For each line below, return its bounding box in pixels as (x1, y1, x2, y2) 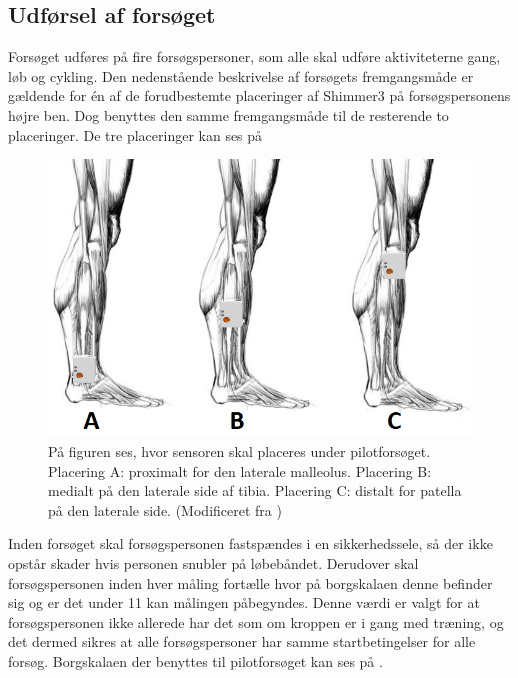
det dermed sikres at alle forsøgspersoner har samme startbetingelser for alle (8, 631, 476, 652)
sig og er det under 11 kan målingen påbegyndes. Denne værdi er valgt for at (8, 592, 480, 613)
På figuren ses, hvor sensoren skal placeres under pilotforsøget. (48, 441, 431, 462)
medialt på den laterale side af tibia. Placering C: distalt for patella (48, 480, 462, 501)
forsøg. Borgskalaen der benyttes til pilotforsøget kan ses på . (8, 651, 383, 672)
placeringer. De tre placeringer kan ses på (8, 124, 263, 145)
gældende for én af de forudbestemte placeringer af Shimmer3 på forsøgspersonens (8, 85, 511, 106)
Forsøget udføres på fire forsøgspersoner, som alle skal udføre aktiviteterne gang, (8, 46, 501, 67)
